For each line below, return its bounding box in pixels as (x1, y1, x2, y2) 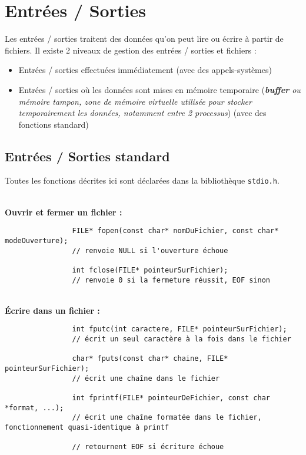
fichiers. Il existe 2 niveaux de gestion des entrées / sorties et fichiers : (5, 44, 257, 56)
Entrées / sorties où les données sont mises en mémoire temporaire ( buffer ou (18, 83, 301, 95)
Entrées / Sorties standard (5, 147, 170, 165)
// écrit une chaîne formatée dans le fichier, (72, 413, 262, 422)
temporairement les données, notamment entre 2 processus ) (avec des (18, 107, 267, 119)
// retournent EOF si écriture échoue (72, 443, 224, 451)
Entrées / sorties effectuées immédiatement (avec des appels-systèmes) (18, 64, 272, 76)
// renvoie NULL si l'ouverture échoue (72, 246, 228, 255)
